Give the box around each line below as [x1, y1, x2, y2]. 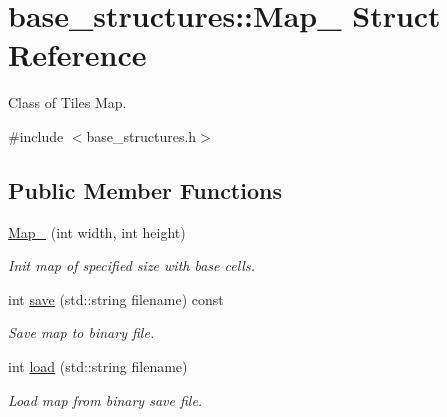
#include [8, 125, 64, 146]
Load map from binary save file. [8, 389, 203, 410]
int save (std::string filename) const [8, 288, 224, 309]
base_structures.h [86, 125, 197, 146]
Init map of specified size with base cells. [8, 255, 255, 276]
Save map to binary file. [8, 322, 155, 343]
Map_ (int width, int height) [8, 221, 186, 242]
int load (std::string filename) [8, 356, 188, 377]
